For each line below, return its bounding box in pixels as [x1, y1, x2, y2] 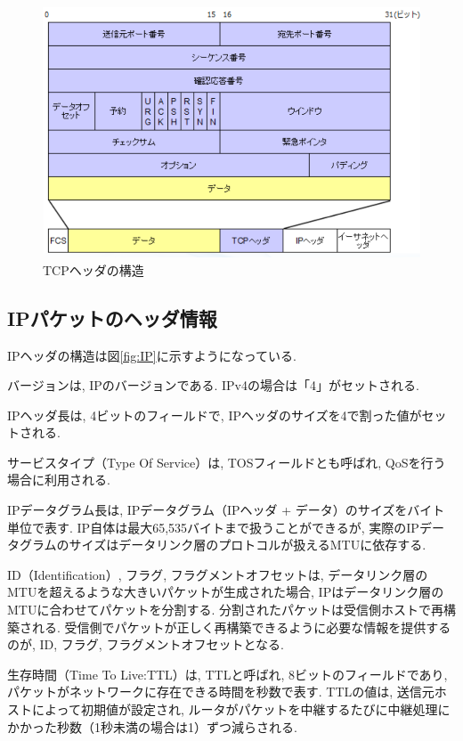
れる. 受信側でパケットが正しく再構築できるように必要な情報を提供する [31, 617, 451, 636]
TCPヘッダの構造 [43, 260, 144, 279]
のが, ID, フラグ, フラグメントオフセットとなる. [7, 635, 284, 654]
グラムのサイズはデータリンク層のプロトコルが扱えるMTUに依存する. [19, 535, 426, 554]
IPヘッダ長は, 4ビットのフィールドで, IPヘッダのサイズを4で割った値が [7, 405, 422, 424]
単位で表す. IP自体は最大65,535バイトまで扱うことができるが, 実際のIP [7, 517, 419, 536]
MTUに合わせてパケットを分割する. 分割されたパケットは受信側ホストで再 [7, 600, 443, 619]
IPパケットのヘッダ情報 [7, 304, 217, 331]
